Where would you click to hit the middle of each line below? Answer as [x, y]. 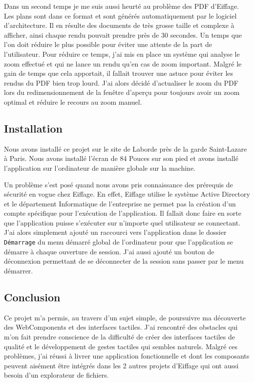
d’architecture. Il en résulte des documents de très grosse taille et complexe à [119, 25]
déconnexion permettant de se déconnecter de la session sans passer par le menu [124, 261]
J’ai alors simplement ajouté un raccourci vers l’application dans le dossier [115, 232]
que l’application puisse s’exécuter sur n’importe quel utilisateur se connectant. [122, 222]
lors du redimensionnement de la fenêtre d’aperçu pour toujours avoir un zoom [122, 92]
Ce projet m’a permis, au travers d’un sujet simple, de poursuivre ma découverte [125, 317]
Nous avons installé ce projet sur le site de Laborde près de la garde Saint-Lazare [126, 148]
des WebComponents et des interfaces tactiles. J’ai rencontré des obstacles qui [121, 327]
